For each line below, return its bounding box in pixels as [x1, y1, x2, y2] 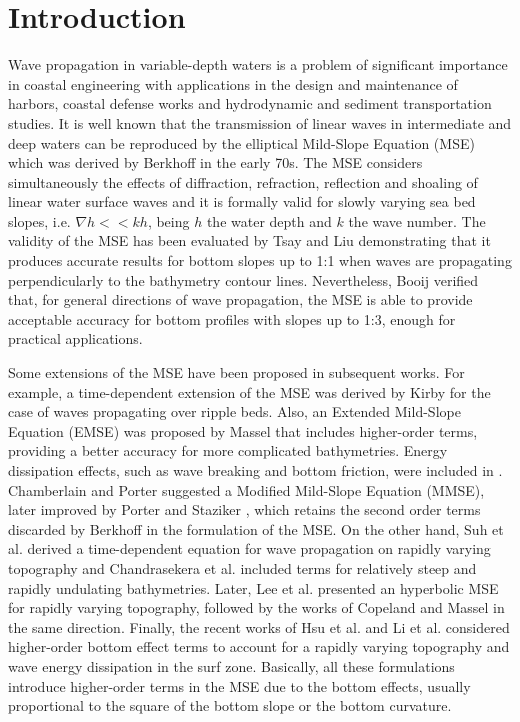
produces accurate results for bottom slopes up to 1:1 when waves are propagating [8, 250, 512, 271]
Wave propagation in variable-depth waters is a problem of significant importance [8, 54, 508, 75]
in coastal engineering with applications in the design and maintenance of [8, 73, 458, 94]
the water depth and [206, 210, 332, 231]
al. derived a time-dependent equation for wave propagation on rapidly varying [8, 538, 491, 559]
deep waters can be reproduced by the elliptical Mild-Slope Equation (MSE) [8, 132, 475, 153]
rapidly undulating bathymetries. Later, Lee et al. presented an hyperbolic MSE [8, 577, 499, 598]
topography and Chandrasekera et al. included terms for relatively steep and [8, 557, 477, 578]
